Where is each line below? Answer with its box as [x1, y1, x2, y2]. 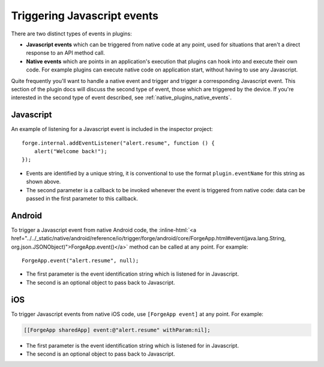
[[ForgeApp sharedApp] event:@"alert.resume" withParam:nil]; [23, 326, 211, 333]
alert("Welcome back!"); [34, 148, 107, 154]
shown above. [26, 178, 61, 186]
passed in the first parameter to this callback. [26, 195, 138, 202]
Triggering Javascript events [11, 9, 159, 22]
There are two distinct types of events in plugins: [11, 30, 132, 37]
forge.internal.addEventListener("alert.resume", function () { [22, 139, 215, 147]
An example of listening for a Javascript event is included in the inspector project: [11, 126, 213, 133]
